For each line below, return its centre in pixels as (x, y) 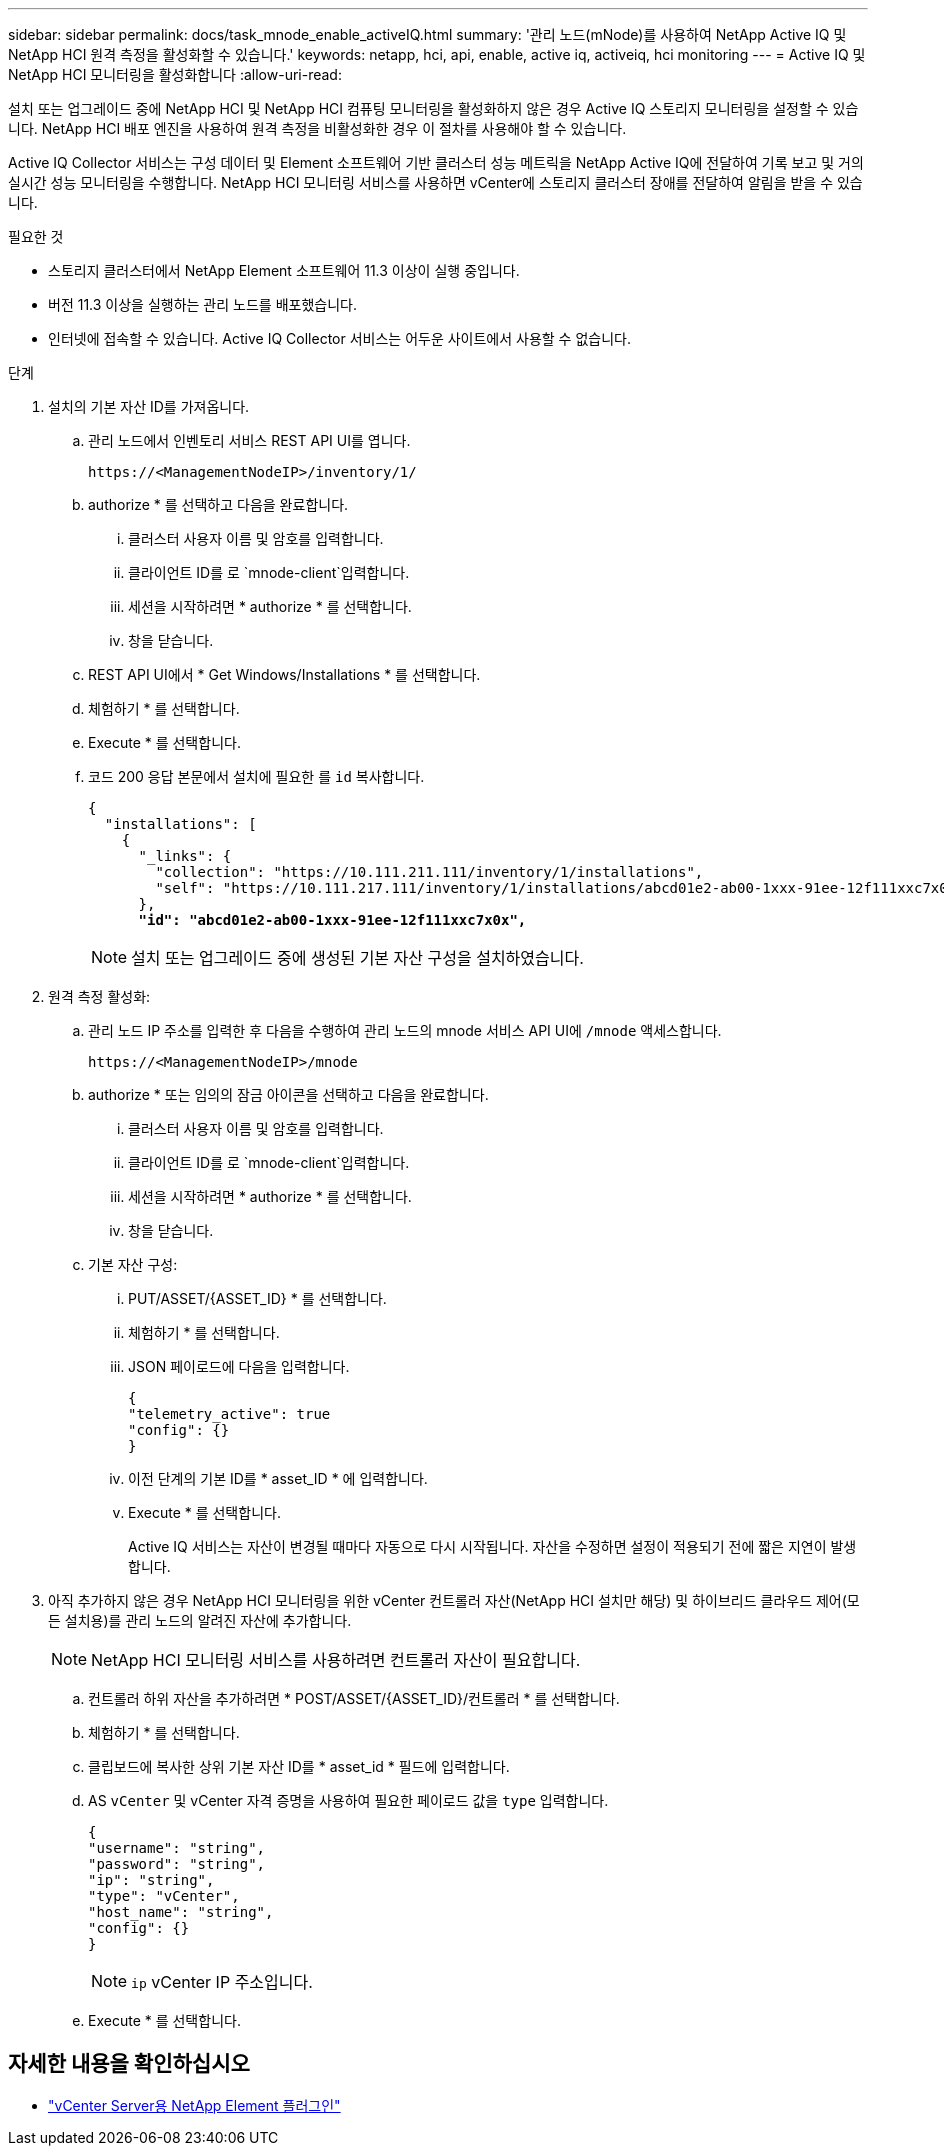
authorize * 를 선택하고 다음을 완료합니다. (218, 504)
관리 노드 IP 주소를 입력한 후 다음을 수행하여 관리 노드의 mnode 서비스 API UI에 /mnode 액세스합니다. (405, 1030)
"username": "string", (177, 1848)
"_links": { (185, 856)
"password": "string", (177, 1864)
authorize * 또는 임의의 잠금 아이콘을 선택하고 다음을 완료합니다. (288, 1094)
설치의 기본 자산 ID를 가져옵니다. (149, 406)
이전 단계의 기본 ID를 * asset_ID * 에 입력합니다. (278, 1478)
